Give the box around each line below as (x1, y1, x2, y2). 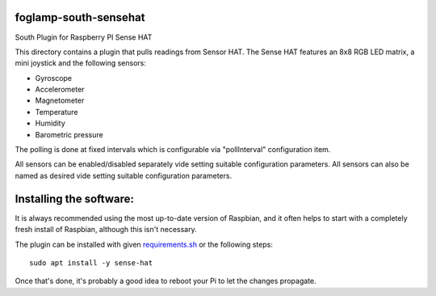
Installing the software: (15, 192, 135, 205)
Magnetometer (35, 95, 85, 105)
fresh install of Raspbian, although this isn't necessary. (15, 225, 197, 235)
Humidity (35, 118, 66, 129)
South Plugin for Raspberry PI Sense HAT (15, 32, 153, 42)
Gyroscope (35, 73, 73, 82)
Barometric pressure (35, 129, 104, 139)
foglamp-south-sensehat (15, 11, 145, 24)
